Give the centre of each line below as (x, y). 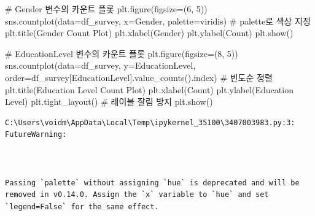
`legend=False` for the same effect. (82, 206)
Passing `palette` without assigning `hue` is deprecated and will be (152, 183)
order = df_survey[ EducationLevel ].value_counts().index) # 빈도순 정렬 (139, 77)
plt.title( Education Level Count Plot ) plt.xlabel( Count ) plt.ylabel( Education (149, 89)
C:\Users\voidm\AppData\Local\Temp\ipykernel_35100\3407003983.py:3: (150, 122)
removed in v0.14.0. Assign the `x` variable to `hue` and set (137, 195)
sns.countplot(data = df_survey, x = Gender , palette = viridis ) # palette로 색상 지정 (158, 21)
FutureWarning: (36, 135)
